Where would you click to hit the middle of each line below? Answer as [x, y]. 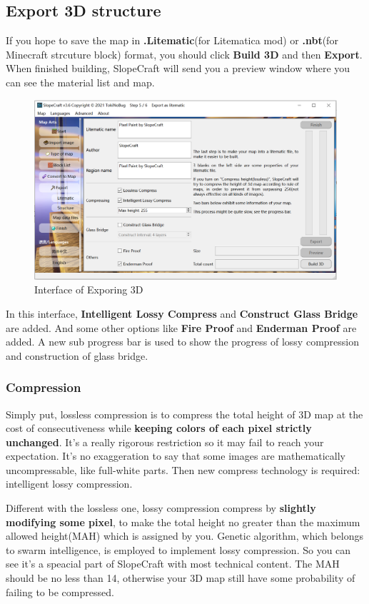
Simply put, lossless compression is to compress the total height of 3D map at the [184, 414]
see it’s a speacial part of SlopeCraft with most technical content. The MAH [173, 564]
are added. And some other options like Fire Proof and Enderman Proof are [181, 327]
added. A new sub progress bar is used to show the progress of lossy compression [182, 342]
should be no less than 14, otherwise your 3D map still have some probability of [181, 578]
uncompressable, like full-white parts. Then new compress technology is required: [183, 469]
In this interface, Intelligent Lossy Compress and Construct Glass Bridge [182, 313]
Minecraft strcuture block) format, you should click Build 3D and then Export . [184, 54]
